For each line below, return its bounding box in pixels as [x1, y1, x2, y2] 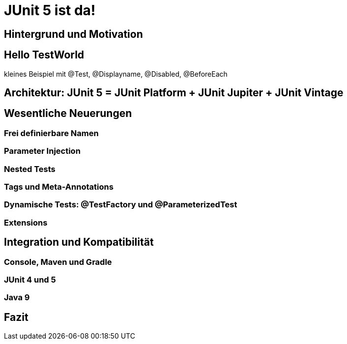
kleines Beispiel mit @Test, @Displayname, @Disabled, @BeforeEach [4, 69, 228, 78]
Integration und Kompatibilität [4, 236, 154, 249]
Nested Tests [4, 164, 56, 174]
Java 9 [4, 292, 30, 303]
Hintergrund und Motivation [4, 28, 143, 40]
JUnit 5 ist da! [4, 2, 96, 19]
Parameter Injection [4, 146, 81, 156]
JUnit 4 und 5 [4, 274, 56, 285]
